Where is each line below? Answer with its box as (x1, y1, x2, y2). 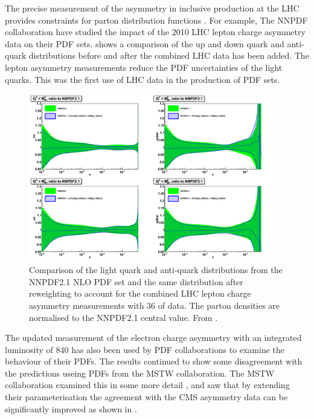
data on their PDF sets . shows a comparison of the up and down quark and (5, 37, 284, 50)
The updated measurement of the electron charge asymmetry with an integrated (5, 331, 302, 344)
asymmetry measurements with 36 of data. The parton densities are (29, 299, 280, 311)
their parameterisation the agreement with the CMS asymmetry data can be (5, 391, 288, 403)
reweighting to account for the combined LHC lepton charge (29, 287, 251, 300)
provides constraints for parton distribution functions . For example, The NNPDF (5, 13, 308, 26)
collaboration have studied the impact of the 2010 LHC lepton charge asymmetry (5, 25, 306, 38)
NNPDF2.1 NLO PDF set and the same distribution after (29, 275, 243, 288)
